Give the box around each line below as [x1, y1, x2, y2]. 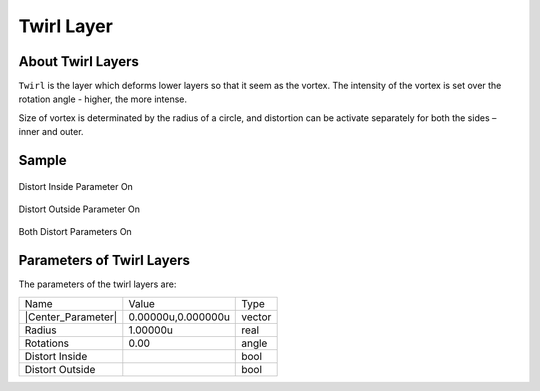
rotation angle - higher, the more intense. [18, 93, 188, 105]
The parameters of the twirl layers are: [18, 278, 177, 290]
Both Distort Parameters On [18, 226, 132, 238]
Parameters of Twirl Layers [18, 252, 190, 269]
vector [241, 310, 272, 324]
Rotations [24, 336, 70, 350]
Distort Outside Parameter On [18, 203, 140, 215]
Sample [18, 152, 67, 169]
